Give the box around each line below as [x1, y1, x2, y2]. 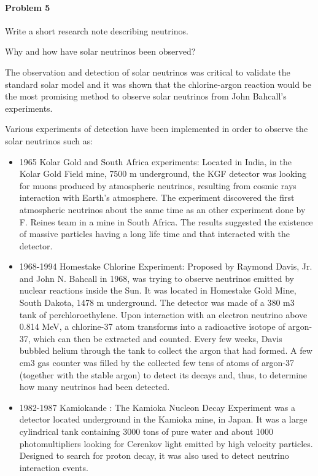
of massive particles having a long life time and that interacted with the [19, 227, 290, 240]
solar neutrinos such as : [5, 134, 93, 147]
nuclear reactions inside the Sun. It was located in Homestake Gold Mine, [19, 284, 297, 297]
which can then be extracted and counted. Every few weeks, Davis [33, 332, 282, 345]
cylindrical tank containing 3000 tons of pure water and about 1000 [19, 425, 274, 438]
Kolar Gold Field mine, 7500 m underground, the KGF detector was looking [19, 167, 306, 180]
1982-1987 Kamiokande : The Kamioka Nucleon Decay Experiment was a [19, 400, 296, 413]
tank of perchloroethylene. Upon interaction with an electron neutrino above [19, 308, 308, 321]
